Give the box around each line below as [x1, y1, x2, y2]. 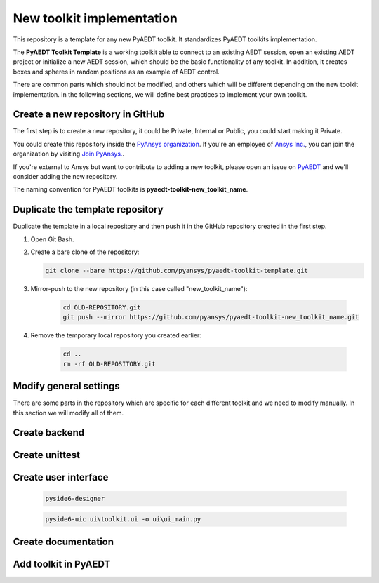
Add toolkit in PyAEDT [13, 558, 111, 570]
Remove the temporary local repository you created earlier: [30, 331, 201, 340]
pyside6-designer [45, 495, 105, 502]
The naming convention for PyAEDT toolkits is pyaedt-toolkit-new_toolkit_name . [13, 185, 248, 194]
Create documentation [13, 535, 114, 547]
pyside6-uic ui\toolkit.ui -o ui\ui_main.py [45, 516, 201, 523]
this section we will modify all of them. [13, 408, 124, 417]
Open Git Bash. [30, 235, 74, 243]
